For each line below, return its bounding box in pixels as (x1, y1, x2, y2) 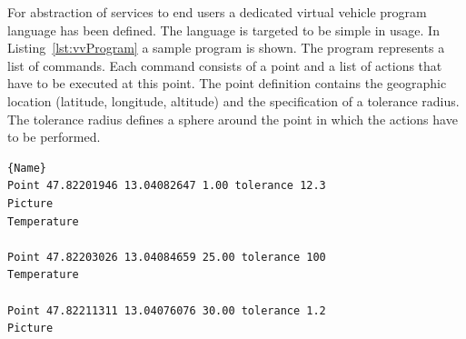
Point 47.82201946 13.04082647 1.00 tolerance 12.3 (7, 179, 326, 193)
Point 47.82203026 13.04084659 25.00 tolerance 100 (7, 250, 326, 264)
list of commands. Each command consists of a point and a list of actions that (7, 55, 442, 75)
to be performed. (7, 127, 101, 146)
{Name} (7, 161, 46, 174)
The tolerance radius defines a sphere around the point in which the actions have (7, 109, 458, 128)
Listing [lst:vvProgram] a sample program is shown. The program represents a (7, 38, 445, 57)
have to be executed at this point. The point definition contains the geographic (7, 74, 447, 93)
